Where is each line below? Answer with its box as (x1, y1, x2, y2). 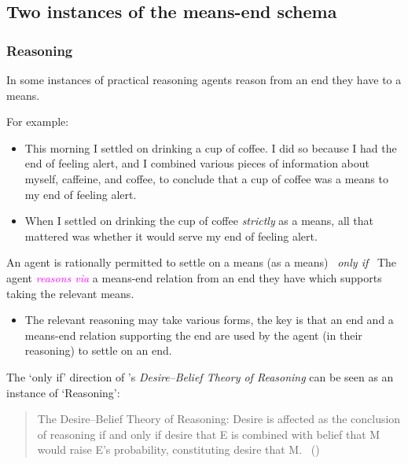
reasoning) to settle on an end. (24, 342, 172, 359)
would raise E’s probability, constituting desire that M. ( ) (37, 441, 320, 458)
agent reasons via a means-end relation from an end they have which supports (6, 269, 382, 285)
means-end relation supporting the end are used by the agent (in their (24, 326, 362, 343)
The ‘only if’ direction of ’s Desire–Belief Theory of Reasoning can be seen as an (6, 368, 394, 385)
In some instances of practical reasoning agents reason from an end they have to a (6, 72, 402, 87)
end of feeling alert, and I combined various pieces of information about (24, 155, 369, 171)
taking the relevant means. (6, 285, 134, 301)
